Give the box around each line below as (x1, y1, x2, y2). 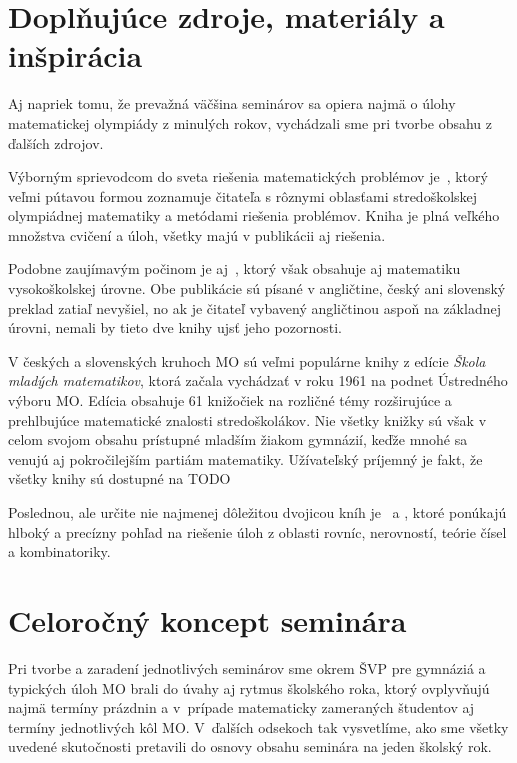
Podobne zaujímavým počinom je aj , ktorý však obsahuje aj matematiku (8, 258, 461, 279)
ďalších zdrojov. (8, 132, 104, 153)
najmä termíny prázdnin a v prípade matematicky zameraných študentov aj (8, 697, 475, 718)
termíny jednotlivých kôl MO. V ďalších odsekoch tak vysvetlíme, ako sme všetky (8, 716, 509, 737)
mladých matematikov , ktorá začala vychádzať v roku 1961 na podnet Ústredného (8, 370, 508, 391)
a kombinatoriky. (8, 541, 111, 562)
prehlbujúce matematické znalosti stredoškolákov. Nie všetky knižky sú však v (8, 409, 487, 430)
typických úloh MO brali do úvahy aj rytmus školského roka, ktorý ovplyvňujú (8, 677, 490, 698)
